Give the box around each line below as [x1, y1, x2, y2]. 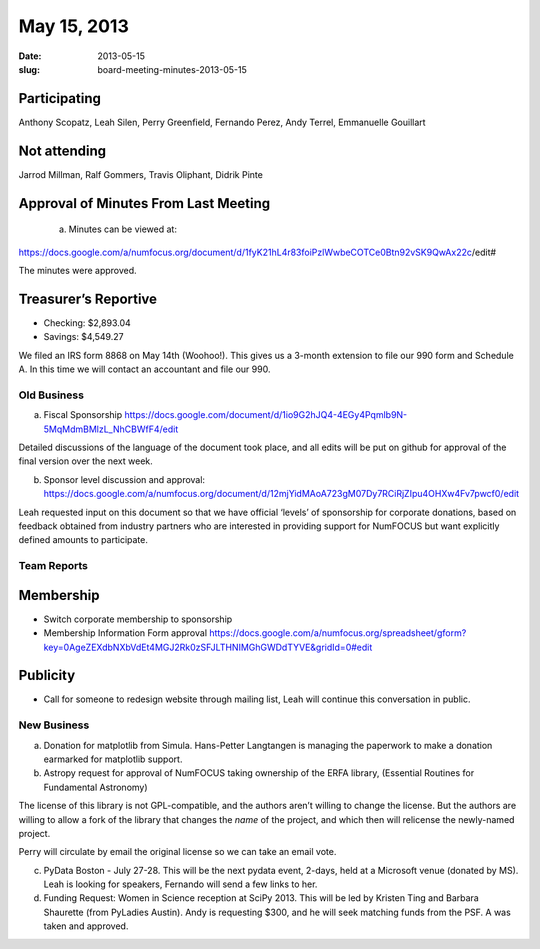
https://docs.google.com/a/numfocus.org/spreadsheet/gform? [208, 627, 467, 639]
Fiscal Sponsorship [43, 409, 123, 421]
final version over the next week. [18, 455, 154, 467]
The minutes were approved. [18, 264, 137, 276]
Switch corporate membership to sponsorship [43, 613, 233, 625]
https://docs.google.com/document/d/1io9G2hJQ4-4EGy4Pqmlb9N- [124, 409, 408, 421]
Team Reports [18, 559, 89, 573]
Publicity [18, 667, 76, 684]
